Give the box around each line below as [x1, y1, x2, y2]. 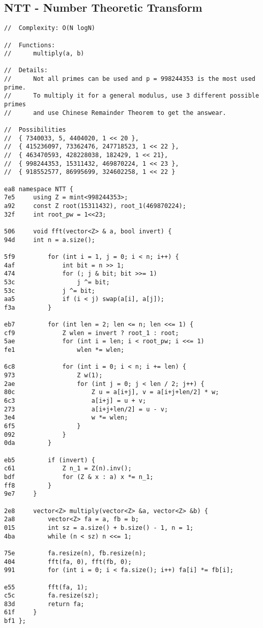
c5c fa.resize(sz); [4, 592, 99, 600]
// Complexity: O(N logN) [4, 24, 95, 32]
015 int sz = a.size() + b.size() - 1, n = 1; [4, 524, 194, 531]
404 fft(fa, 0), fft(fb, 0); [4, 558, 132, 565]
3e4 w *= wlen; [4, 414, 128, 422]
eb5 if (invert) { [4, 456, 95, 464]
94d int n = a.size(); [4, 236, 95, 244]
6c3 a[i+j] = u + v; [4, 397, 147, 405]
